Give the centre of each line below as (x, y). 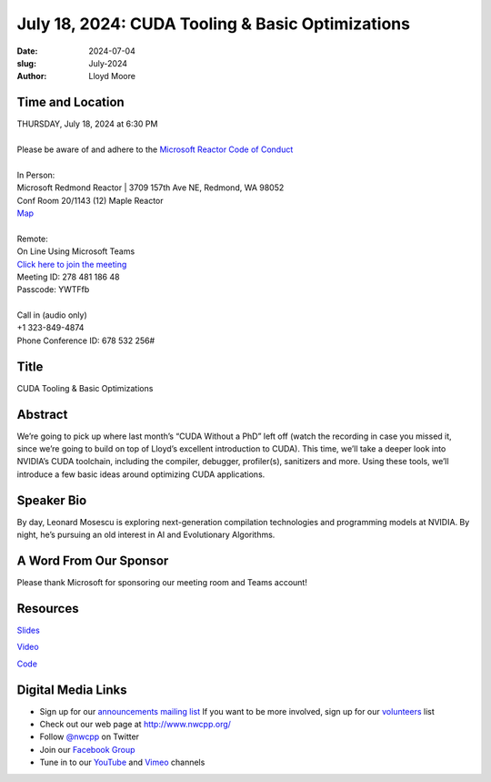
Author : (32, 76)
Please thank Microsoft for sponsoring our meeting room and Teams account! (162, 583)
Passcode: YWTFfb (53, 289)
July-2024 (108, 63)
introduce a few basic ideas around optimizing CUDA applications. (141, 474)
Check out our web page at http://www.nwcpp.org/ (135, 725)
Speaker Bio (52, 500)
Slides (28, 630)
